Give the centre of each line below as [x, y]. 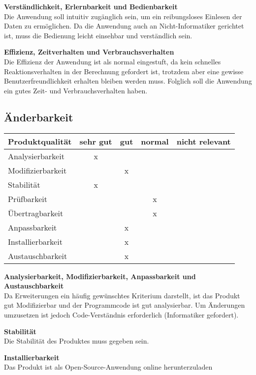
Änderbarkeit [39, 117]
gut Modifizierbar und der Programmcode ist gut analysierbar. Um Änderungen [125, 305]
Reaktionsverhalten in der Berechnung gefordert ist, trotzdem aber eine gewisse [124, 71]
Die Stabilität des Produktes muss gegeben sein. [77, 341]
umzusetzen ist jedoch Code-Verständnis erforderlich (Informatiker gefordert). [121, 314]
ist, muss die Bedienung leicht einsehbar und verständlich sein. [98, 35]
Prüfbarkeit [28, 199]
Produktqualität [40, 141]
